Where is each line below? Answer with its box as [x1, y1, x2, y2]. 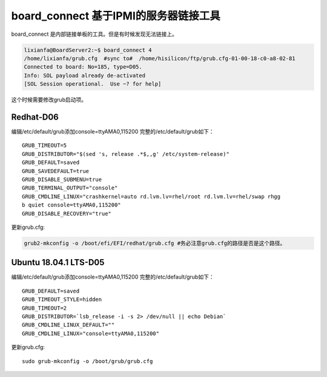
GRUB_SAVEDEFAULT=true [22, 168, 90, 174]
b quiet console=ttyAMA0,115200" [22, 202, 121, 209]
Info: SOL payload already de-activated [24, 72, 145, 79]
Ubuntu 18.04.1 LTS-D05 [11, 257, 105, 268]
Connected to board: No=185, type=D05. [24, 64, 142, 70]
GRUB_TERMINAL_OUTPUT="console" [22, 185, 118, 191]
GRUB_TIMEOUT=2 [22, 304, 67, 311]
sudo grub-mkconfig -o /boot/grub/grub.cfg [22, 358, 153, 364]
